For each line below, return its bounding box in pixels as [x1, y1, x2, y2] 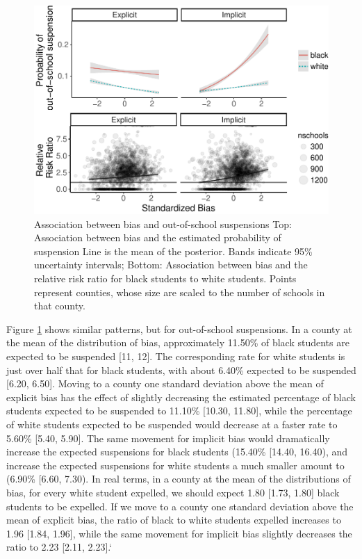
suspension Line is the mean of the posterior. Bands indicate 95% [34, 243, 313, 258]
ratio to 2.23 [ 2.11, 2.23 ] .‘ [6, 540, 113, 554]
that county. [34, 298, 85, 313]
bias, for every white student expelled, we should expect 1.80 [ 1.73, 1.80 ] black [6, 485, 340, 499]
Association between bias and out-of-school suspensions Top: [34, 216, 292, 231]
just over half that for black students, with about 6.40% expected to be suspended [6, 362, 356, 377]
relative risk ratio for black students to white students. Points [34, 271, 297, 286]
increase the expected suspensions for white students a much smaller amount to [6, 457, 345, 472]
